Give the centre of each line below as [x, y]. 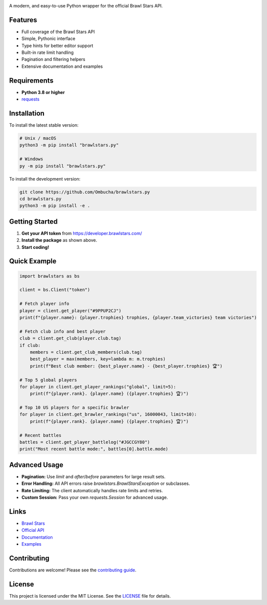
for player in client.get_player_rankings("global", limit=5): [98, 387]
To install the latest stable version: [44, 125]
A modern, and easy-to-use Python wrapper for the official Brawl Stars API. [86, 6]
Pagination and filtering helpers [53, 59]
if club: [30, 345]
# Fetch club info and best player [63, 331]
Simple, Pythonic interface [48, 39]
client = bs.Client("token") [55, 290]
